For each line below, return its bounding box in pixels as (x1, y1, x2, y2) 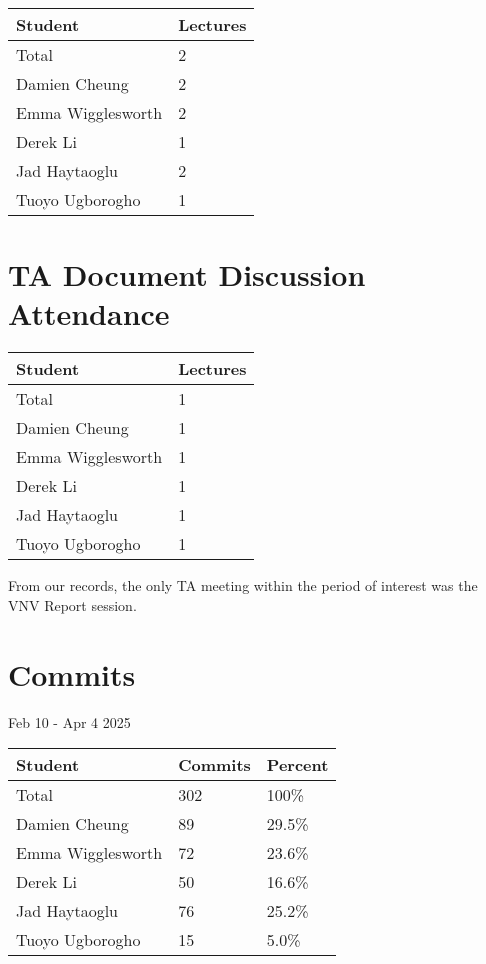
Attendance (8, 293, 170, 334)
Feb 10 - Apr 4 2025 (8, 711, 131, 732)
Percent (266, 753, 329, 777)
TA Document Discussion (8, 254, 366, 295)
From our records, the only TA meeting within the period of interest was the (8, 575, 478, 596)
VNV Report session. (8, 594, 137, 615)
